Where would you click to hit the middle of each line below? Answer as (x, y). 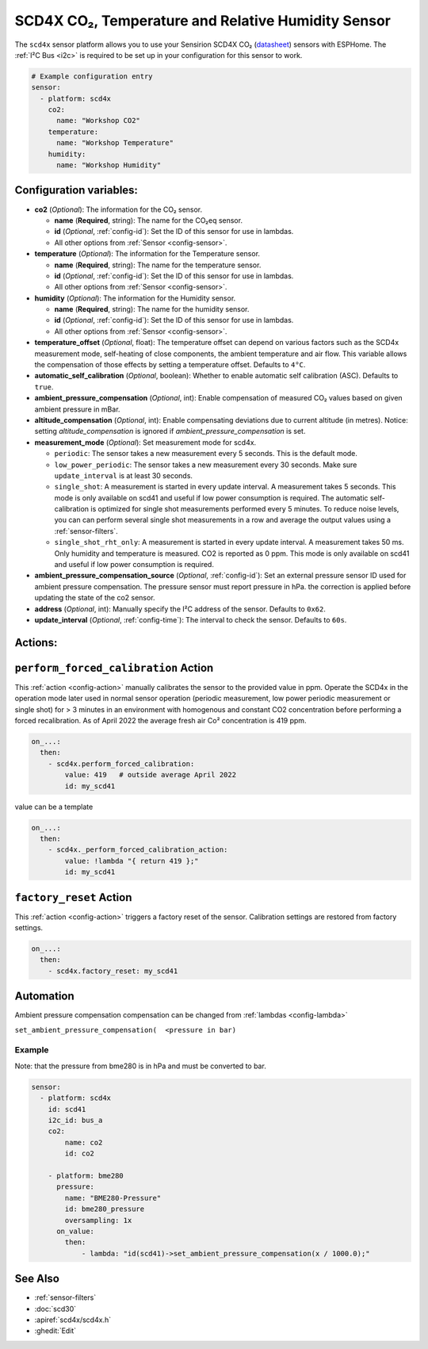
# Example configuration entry (92, 76)
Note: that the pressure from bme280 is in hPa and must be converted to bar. (141, 1066)
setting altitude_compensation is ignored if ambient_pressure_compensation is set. (170, 431)
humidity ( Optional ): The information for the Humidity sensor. (135, 298)
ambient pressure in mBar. (77, 409)
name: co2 (84, 1142)
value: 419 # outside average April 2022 (151, 775)
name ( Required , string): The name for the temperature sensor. (158, 265)
